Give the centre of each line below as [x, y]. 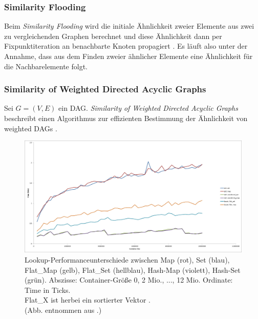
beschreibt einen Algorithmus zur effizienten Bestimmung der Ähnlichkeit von [126, 118]
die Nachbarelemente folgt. [46, 66]
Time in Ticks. [48, 290]
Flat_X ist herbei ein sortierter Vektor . [88, 300]
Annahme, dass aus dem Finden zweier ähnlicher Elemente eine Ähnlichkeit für [128, 56]
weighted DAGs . [31, 128]
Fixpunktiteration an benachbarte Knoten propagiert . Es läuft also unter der [126, 46]
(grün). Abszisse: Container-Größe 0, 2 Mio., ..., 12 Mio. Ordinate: [129, 280]
